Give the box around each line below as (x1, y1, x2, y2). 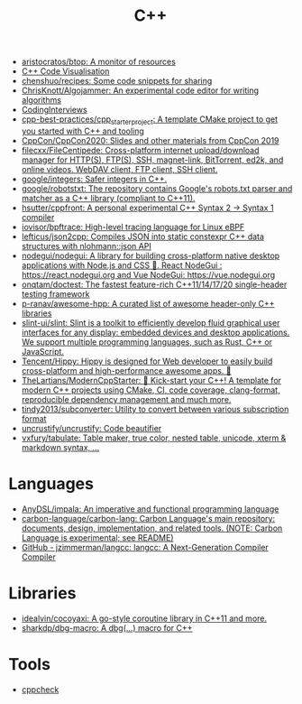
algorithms (21, 95, 62, 106)
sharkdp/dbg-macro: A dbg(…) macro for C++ (21, 622, 193, 633)
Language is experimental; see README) (21, 532, 174, 542)
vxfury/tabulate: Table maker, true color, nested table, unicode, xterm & (21, 432, 287, 443)
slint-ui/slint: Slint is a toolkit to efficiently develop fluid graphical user (21, 317, 280, 328)
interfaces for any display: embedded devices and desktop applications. (21, 327, 290, 338)
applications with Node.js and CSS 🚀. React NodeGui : (21, 259, 223, 271)
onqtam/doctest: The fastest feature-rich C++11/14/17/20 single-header (21, 279, 288, 290)
